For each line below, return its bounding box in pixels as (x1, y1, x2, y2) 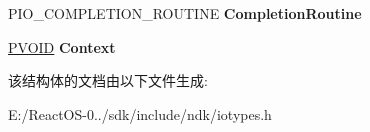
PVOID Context (8, 36, 116, 57)
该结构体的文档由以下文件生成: (8, 70, 208, 91)
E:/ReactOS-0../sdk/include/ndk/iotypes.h (8, 103, 272, 124)
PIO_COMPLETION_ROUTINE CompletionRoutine (8, 3, 362, 23)
